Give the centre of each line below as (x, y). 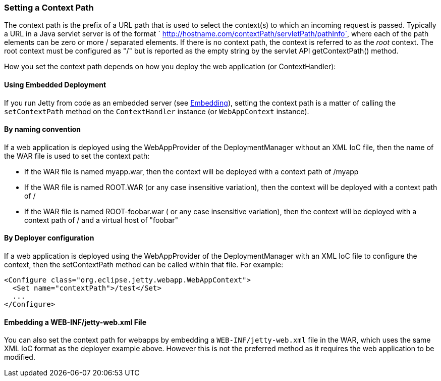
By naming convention (43, 129)
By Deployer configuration (49, 238)
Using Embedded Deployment (55, 84)
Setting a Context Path (49, 8)
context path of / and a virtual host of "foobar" (101, 220)
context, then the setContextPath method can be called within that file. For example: (144, 265)
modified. (20, 357)
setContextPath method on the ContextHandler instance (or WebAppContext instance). (157, 111)
